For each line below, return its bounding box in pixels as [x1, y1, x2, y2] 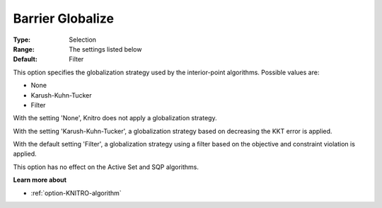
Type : [13, 35, 31, 44]
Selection [69, 35, 97, 44]
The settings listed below [69, 45, 142, 53]
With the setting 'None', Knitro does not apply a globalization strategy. [13, 114, 217, 122]
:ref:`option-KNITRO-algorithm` [30, 188, 122, 197]
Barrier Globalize [13, 11, 115, 26]
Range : [13, 45, 35, 53]
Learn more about [13, 175, 67, 184]
